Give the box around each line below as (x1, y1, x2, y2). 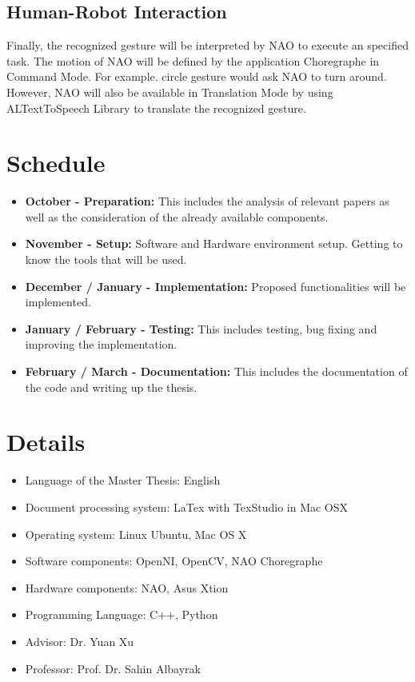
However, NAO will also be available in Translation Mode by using (6, 83, 333, 100)
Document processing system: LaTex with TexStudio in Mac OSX (25, 498, 349, 515)
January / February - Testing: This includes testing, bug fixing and (25, 320, 377, 337)
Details (6, 425, 86, 458)
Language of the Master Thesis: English (25, 472, 221, 489)
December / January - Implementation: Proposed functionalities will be (25, 277, 406, 294)
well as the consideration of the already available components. (25, 208, 329, 225)
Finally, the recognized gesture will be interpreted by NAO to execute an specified (6, 37, 409, 54)
